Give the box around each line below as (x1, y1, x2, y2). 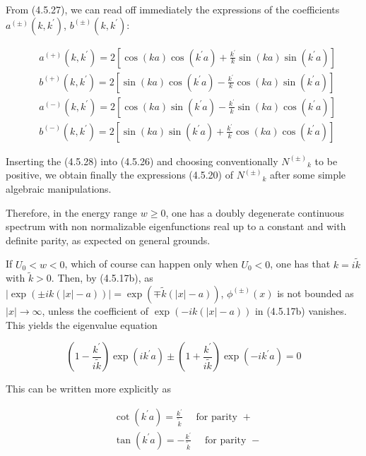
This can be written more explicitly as (6, 381, 171, 396)
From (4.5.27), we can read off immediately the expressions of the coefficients (6, 2, 340, 16)
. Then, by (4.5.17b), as (51, 270, 153, 285)
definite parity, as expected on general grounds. (6, 232, 211, 247)
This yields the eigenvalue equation (6, 317, 158, 332)
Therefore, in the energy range (6, 205, 138, 220)
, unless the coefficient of (42, 303, 149, 318)
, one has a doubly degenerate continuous (165, 205, 344, 220)
